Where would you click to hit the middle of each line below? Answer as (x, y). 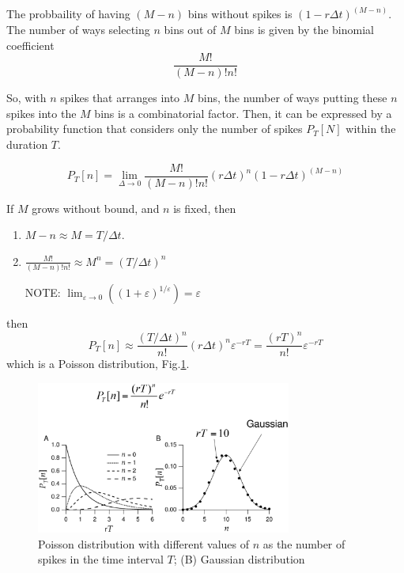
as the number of (304, 543)
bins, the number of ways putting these (293, 98)
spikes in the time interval (101, 559)
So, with (26, 98)
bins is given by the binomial (304, 30)
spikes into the (42, 113)
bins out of (190, 30)
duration (27, 144)
